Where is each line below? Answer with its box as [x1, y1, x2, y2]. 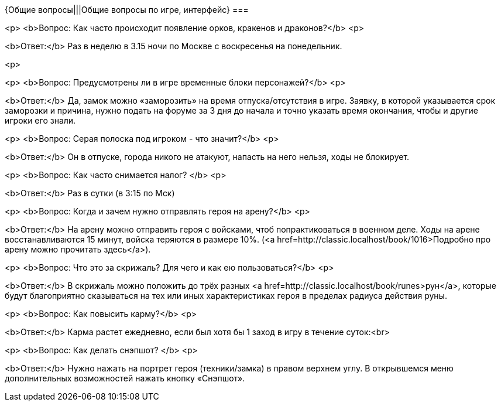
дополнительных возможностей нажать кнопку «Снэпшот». [5, 373, 245, 383]
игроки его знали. [5, 115, 76, 125]
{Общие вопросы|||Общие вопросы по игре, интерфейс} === [5, 5, 249, 15]
